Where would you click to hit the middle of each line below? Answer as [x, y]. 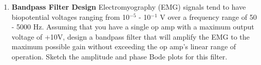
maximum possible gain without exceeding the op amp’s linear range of [124, 46]
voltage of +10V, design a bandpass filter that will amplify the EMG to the [130, 36]
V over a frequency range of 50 [208, 17]
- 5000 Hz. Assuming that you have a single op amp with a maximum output [133, 27]
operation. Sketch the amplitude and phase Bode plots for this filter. [119, 56]
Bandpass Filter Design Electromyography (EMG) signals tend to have [129, 7]
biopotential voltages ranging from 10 [71, 17]
